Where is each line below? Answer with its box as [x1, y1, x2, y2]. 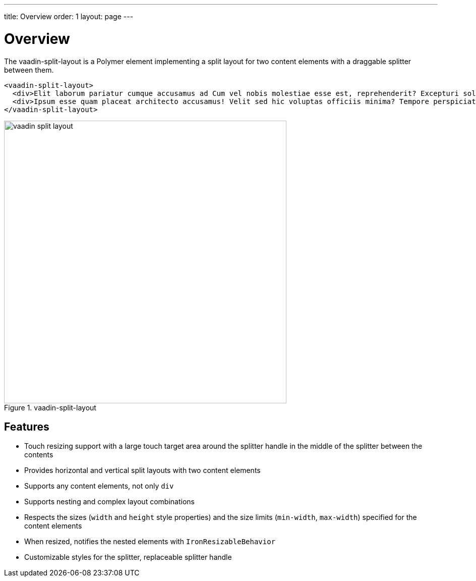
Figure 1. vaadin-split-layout [4, 403, 96, 412]
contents [24, 450, 53, 459]
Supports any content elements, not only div [24, 482, 174, 491]
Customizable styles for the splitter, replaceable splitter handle [24, 553, 232, 562]
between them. [4, 65, 54, 74]
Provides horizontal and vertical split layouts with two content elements [24, 466, 261, 475]
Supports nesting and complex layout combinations [24, 497, 195, 506]
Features [4, 420, 49, 433]
